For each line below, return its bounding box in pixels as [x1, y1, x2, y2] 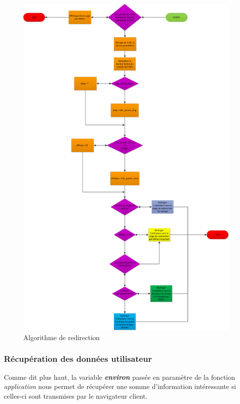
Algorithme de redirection [23, 332, 100, 342]
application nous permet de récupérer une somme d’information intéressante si [4, 381, 236, 391]
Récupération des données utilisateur [4, 353, 152, 365]
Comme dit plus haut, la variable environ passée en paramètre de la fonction [4, 372, 235, 382]
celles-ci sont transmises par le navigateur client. [4, 390, 148, 401]
